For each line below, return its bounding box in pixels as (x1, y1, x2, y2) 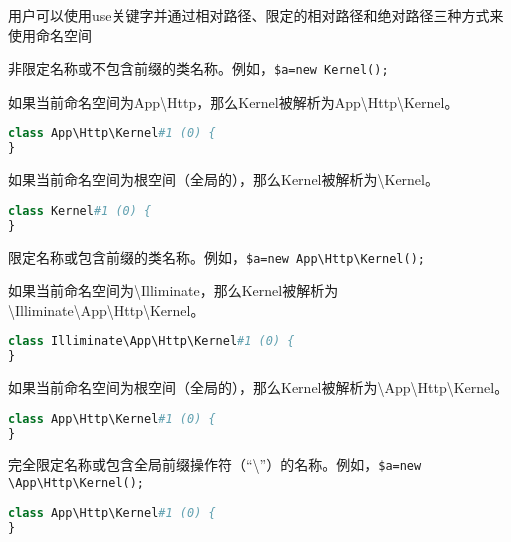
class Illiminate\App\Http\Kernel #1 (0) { (8, 334, 295, 349)
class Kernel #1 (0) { (8, 203, 152, 218)
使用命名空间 (8, 24, 92, 45)
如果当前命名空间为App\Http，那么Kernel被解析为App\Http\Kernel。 (8, 91, 459, 112)
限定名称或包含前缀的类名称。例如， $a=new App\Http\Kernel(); (8, 246, 425, 267)
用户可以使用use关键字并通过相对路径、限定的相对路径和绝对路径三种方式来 (8, 5, 504, 25)
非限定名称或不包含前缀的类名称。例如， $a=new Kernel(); (8, 58, 389, 79)
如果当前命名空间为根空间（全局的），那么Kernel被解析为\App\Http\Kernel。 (8, 377, 509, 398)
